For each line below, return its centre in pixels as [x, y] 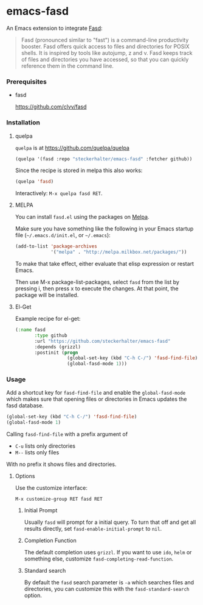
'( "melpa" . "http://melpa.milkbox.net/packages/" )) [119, 252]
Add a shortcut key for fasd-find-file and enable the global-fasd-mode [96, 393]
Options [25, 476]
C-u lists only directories [45, 446]
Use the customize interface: [51, 488]
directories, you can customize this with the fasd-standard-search [107, 589]
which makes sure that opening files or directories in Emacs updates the [97, 399]
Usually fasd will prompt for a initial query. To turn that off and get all [110, 522]
